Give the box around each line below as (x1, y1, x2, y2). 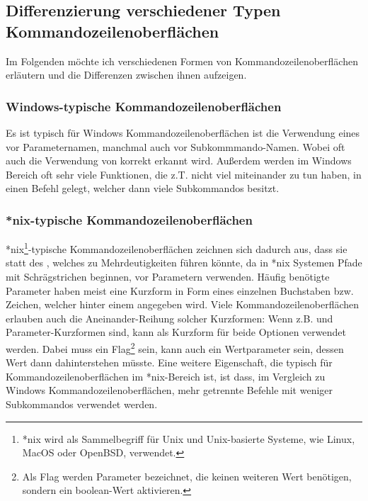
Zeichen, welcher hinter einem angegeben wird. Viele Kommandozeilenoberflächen (6, 297, 360, 312)
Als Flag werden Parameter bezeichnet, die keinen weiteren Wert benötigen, (22, 468, 352, 483)
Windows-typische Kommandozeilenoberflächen (6, 97, 282, 115)
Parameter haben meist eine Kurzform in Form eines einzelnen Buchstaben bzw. (6, 283, 354, 298)
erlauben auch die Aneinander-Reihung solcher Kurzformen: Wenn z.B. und (6, 310, 333, 325)
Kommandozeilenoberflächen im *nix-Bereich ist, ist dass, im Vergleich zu (6, 368, 326, 383)
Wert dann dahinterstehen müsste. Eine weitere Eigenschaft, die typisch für (6, 355, 333, 370)
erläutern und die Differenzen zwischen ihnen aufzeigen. (6, 67, 247, 82)
